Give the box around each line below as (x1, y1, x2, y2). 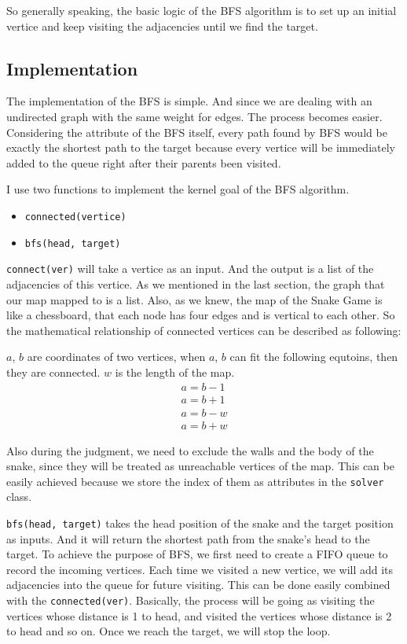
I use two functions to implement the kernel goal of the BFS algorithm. (6, 181, 350, 197)
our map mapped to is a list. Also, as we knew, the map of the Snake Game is (6, 291, 383, 307)
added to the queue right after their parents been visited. (6, 154, 281, 171)
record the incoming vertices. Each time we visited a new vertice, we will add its (6, 561, 394, 577)
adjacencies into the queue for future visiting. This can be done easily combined (6, 576, 390, 593)
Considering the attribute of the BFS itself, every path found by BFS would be (6, 123, 387, 140)
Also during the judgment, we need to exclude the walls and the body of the (6, 442, 374, 458)
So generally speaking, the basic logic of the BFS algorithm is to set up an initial (6, 2, 397, 18)
